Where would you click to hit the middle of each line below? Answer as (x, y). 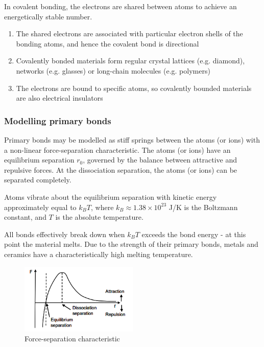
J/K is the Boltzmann (203, 207)
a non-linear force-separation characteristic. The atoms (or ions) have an (117, 149)
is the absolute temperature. (99, 217)
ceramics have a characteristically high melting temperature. (99, 254)
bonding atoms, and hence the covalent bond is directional (107, 43)
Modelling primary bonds (58, 120)
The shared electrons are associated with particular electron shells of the (129, 33)
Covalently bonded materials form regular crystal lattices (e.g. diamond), (130, 61)
